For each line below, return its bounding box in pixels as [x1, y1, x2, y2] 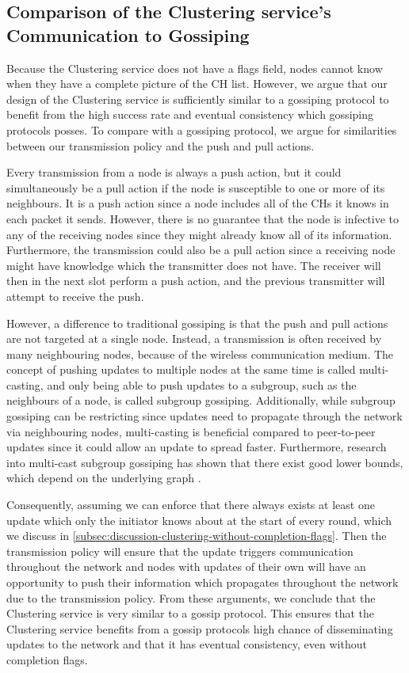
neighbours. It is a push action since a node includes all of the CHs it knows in [6, 195, 389, 211]
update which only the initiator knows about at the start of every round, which [6, 511, 392, 528]
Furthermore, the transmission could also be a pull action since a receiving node [6, 241, 396, 258]
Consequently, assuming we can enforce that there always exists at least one [6, 496, 375, 513]
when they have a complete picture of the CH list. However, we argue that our [6, 75, 388, 92]
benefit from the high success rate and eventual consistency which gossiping [6, 106, 373, 123]
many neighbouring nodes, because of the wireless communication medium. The [6, 345, 394, 362]
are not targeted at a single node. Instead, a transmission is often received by [6, 330, 382, 347]
